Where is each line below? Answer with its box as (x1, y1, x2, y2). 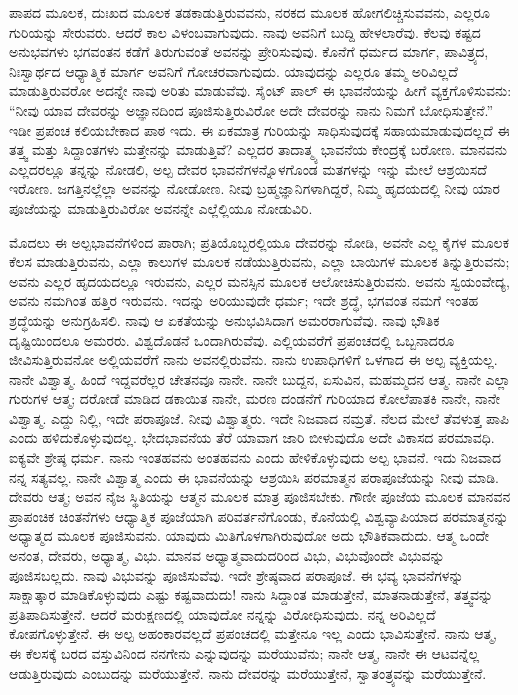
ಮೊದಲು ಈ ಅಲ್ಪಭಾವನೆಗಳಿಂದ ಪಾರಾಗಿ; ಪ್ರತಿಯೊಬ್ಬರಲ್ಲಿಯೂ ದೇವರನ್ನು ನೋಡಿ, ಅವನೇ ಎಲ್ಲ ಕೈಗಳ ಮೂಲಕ (9, 231, 509, 252)
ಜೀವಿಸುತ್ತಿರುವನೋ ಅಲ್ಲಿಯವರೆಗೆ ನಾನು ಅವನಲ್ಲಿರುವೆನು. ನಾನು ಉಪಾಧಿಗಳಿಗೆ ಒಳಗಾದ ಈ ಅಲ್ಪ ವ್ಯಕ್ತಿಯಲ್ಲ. (9, 349, 498, 370)
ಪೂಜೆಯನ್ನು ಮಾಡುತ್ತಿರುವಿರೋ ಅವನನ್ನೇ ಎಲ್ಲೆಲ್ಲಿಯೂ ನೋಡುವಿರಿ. (9, 197, 313, 218)
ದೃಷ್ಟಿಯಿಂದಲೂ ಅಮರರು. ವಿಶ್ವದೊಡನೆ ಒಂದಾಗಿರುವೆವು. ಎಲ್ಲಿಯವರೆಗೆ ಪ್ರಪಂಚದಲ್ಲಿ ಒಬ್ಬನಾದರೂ (9, 329, 455, 350)
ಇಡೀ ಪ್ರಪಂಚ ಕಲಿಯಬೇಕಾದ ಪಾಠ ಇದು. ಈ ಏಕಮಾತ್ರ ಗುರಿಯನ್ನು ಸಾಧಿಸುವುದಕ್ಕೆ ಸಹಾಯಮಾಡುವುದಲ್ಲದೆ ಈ (9, 119, 510, 140)
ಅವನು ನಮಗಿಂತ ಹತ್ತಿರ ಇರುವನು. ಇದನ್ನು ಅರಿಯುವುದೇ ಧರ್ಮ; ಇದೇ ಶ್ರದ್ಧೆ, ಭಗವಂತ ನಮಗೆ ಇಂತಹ (9, 290, 479, 311)
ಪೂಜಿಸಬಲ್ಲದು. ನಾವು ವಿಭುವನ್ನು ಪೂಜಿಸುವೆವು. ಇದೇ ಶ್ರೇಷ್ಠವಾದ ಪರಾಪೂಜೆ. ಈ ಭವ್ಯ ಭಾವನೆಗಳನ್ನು (9, 564, 464, 585)
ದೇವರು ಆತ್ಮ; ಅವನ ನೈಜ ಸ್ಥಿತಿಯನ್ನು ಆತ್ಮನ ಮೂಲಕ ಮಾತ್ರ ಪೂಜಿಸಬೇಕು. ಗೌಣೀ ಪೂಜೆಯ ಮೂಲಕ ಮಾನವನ (9, 486, 511, 507)
